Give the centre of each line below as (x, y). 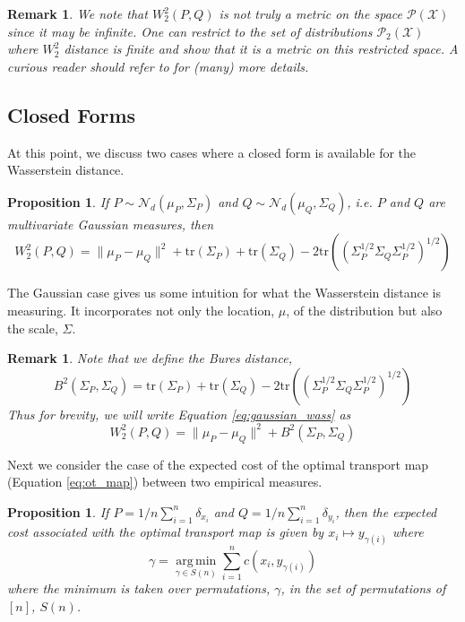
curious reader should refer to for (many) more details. (158, 66)
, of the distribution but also (364, 310)
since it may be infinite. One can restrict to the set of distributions (190, 31)
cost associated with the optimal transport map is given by (166, 532)
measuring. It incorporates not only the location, (141, 310)
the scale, (33, 328)
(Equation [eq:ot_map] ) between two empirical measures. (165, 482)
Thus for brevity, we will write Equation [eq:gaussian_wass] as (179, 414)
